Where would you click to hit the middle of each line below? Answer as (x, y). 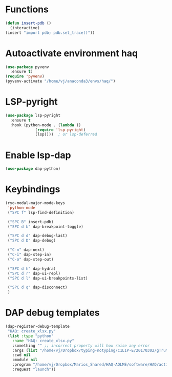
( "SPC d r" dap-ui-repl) (34, 273)
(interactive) (25, 28)
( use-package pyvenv (27, 67)
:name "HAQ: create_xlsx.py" (43, 341)
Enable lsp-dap (38, 155)
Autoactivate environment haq (72, 53)
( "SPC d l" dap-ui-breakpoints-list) (48, 278)
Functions (27, 9)
